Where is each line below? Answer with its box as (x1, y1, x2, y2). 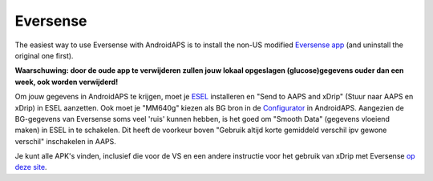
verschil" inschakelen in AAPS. (14, 136, 116, 146)
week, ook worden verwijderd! (14, 77, 119, 86)
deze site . (14, 163, 47, 172)
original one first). (14, 50, 74, 60)
